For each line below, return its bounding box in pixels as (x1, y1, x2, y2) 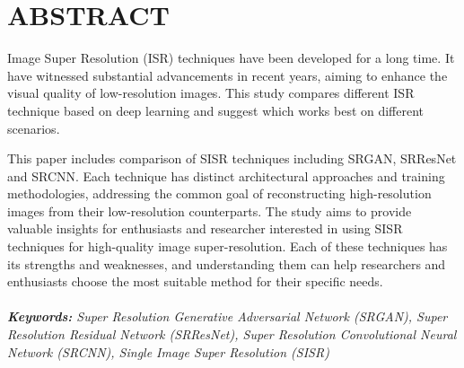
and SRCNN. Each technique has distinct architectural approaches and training (7, 166, 445, 185)
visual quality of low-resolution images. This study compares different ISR (7, 83, 415, 102)
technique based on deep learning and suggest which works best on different (7, 101, 425, 119)
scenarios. (7, 118, 60, 137)
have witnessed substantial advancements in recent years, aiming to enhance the (7, 66, 448, 84)
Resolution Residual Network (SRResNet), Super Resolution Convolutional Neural (7, 325, 457, 344)
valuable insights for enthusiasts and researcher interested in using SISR (7, 219, 403, 238)
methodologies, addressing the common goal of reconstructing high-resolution (7, 184, 432, 203)
